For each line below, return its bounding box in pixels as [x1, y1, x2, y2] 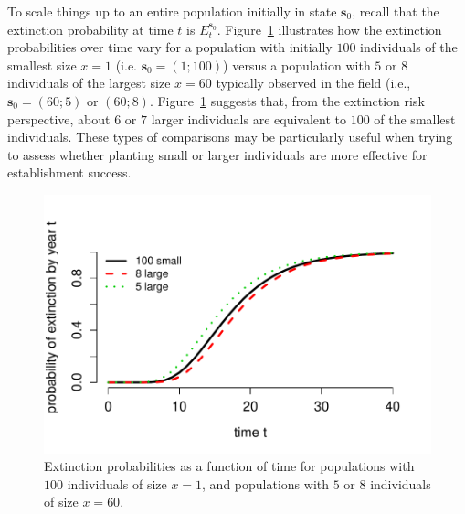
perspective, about [7, 109, 111, 128]
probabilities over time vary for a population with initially [7, 37, 333, 57]
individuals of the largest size [7, 73, 171, 92]
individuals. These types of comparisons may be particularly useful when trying [7, 127, 453, 146]
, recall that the [352, 2, 439, 20]
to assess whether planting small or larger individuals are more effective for [7, 145, 428, 164]
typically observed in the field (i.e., [216, 73, 411, 92]
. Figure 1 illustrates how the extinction [217, 19, 442, 38]
